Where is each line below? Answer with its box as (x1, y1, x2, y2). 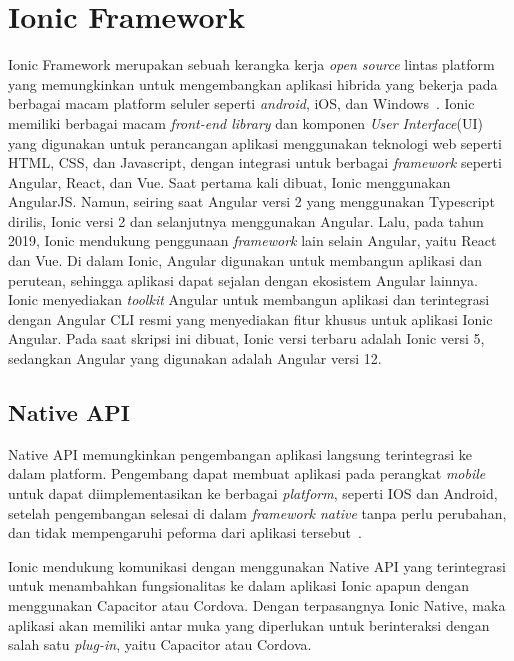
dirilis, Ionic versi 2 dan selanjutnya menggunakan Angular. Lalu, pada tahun (8, 210, 484, 231)
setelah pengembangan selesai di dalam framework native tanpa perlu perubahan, (8, 502, 507, 523)
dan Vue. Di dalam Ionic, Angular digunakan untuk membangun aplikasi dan (8, 250, 483, 271)
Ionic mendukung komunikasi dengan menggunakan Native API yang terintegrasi (8, 555, 506, 576)
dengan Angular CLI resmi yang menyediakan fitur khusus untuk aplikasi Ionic (8, 308, 493, 329)
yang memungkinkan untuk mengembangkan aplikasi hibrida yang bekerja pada (8, 73, 498, 94)
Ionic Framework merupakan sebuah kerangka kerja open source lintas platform (8, 54, 495, 75)
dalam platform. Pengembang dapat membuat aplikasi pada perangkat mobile (8, 463, 486, 484)
